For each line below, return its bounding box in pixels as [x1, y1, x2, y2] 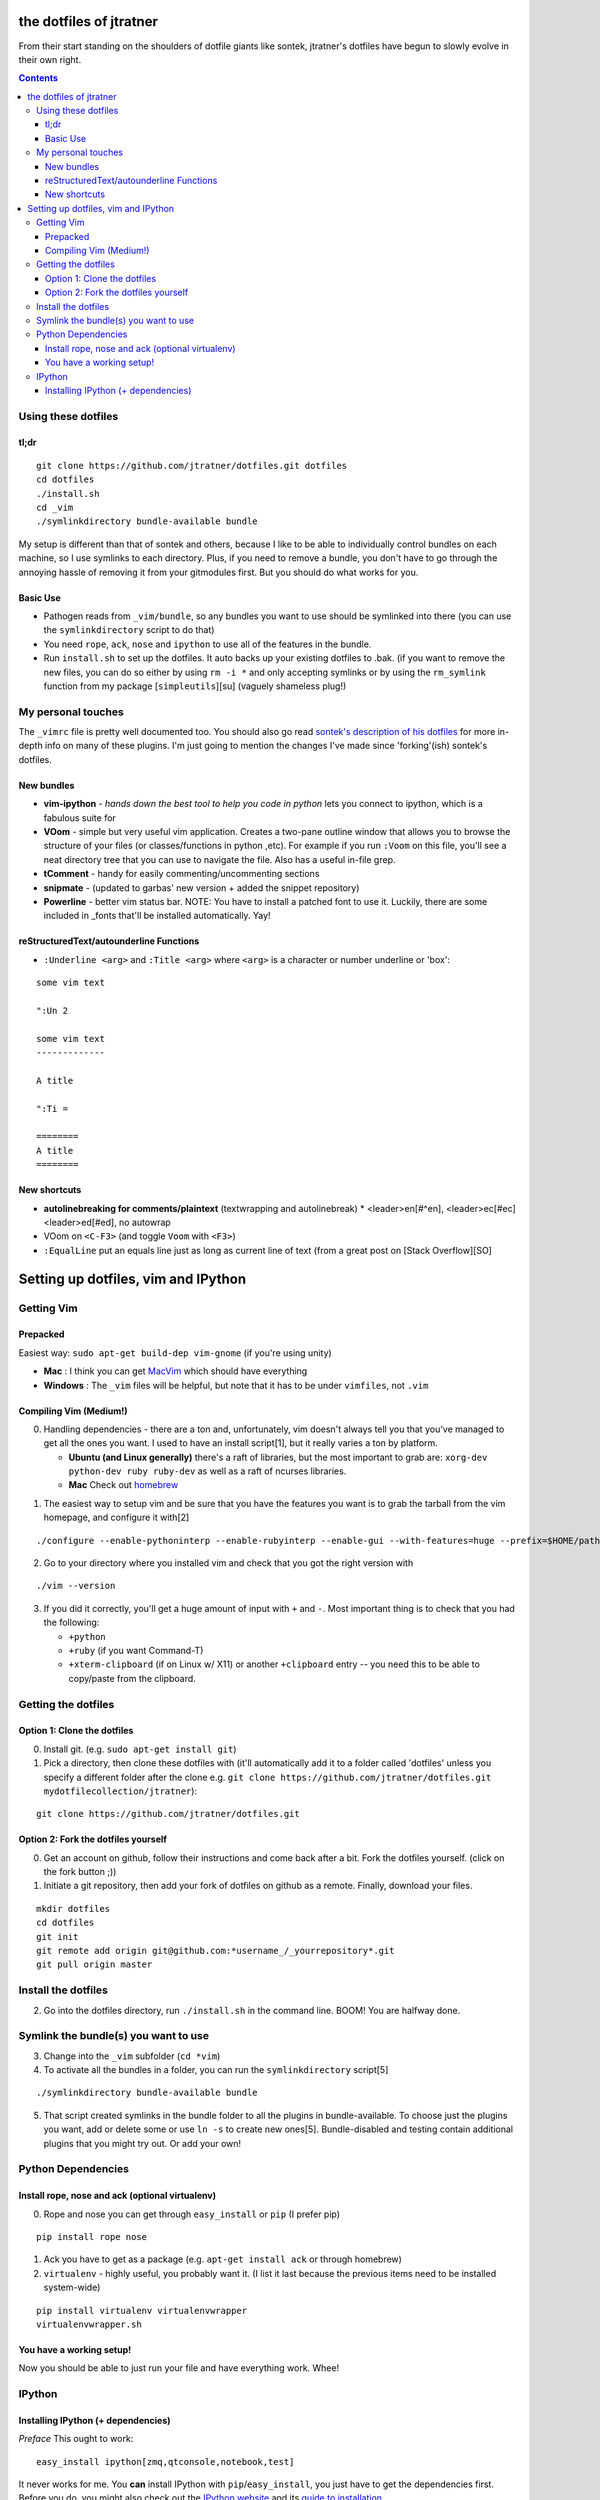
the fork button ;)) [43, 1866, 117, 1878]
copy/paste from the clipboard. [68, 1672, 197, 1684]
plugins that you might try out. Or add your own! [43, 2137, 242, 2149]
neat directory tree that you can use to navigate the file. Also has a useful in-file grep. [43, 853, 396, 865]
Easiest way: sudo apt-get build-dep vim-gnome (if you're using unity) [18, 1346, 332, 1359]
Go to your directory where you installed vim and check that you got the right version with [43, 1557, 414, 1569]
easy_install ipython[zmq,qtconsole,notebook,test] [36, 2456, 295, 2467]
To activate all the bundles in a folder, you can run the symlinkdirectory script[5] [43, 2064, 389, 2076]
